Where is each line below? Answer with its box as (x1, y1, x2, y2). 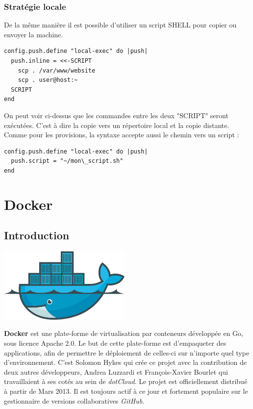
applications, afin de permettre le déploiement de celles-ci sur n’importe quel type (4, 347, 250, 358)
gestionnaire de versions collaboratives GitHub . (4, 395, 145, 406)
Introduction (4, 228, 70, 243)
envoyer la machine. (4, 29, 63, 39)
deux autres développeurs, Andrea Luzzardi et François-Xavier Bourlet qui (4, 366, 228, 377)
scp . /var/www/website (18, 67, 96, 74)
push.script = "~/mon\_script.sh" (11, 157, 124, 165)
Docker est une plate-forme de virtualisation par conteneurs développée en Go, (4, 328, 243, 338)
